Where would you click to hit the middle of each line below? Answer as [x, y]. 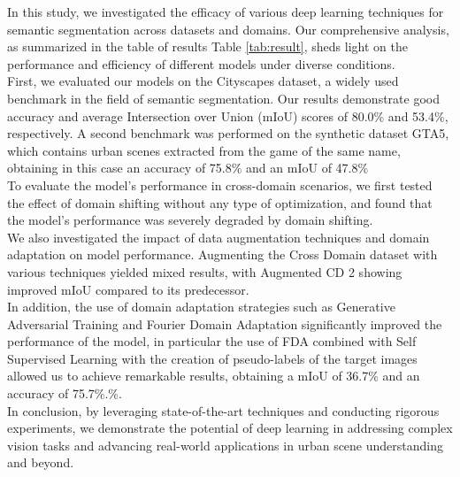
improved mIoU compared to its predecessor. [128, 289]
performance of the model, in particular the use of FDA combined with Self [212, 341]
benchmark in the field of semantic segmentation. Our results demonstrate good [223, 98]
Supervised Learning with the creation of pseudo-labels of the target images [212, 358]
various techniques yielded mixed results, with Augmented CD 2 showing [205, 271]
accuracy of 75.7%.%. [65, 393]
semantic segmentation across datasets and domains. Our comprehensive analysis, [228, 29]
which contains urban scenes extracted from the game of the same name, [204, 150]
